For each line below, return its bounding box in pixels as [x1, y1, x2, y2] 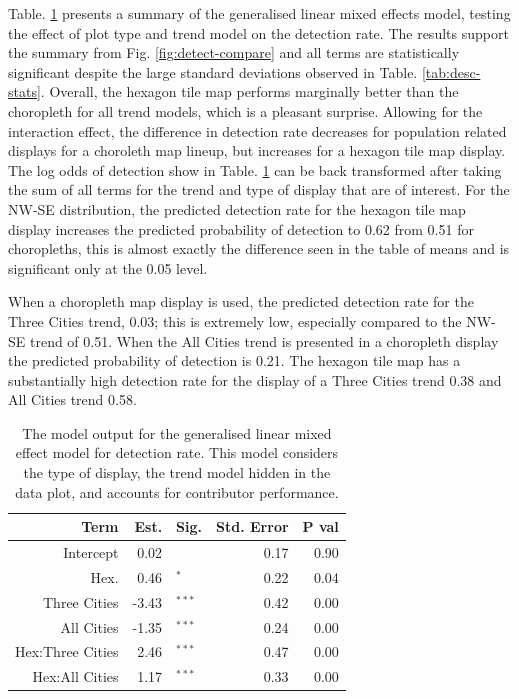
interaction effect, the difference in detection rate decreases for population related [8, 120, 507, 141]
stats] [8, 81, 41, 102]
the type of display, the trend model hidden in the [23, 462, 331, 483]
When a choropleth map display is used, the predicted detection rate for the [8, 291, 474, 312]
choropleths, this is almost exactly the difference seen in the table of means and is [8, 238, 510, 259]
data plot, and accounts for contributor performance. [15, 481, 339, 502]
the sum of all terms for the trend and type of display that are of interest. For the [8, 179, 510, 200]
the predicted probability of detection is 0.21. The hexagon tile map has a [8, 350, 461, 371]
